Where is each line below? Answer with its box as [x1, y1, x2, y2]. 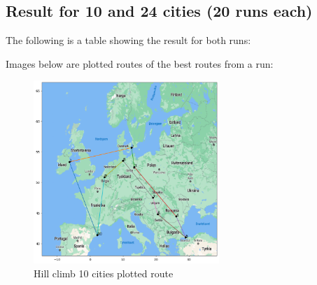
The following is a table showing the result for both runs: [6, 33, 251, 47]
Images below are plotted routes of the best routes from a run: [6, 56, 274, 71]
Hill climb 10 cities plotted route [34, 265, 174, 280]
